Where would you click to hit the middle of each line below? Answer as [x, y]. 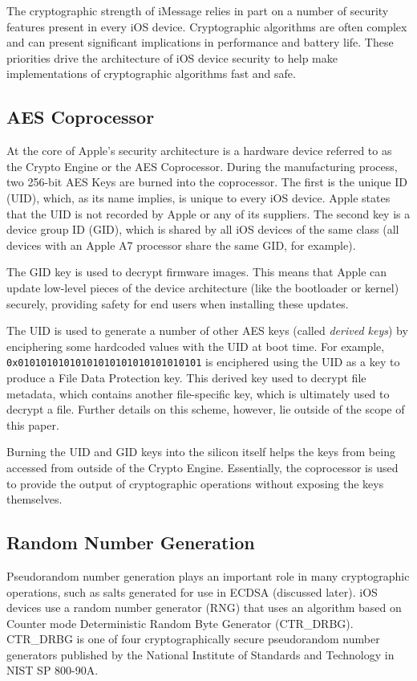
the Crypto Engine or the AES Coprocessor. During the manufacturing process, [202, 166]
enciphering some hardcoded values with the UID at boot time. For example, [196, 346]
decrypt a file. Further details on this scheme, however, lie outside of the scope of [206, 409]
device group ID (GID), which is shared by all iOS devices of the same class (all [203, 229]
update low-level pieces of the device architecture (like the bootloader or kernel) [203, 287]
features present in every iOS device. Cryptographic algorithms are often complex [207, 26]
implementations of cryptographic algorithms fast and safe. [151, 73]
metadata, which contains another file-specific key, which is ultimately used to [198, 393]
